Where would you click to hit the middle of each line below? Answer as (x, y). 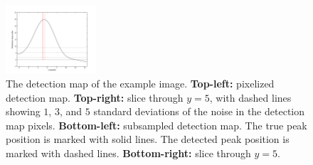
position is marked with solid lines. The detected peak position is (148, 139)
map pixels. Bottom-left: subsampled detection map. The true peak (156, 125)
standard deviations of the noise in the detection (199, 111)
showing (23, 111)
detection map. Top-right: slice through (95, 97)
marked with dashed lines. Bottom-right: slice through (128, 153)
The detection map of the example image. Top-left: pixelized (140, 83)
